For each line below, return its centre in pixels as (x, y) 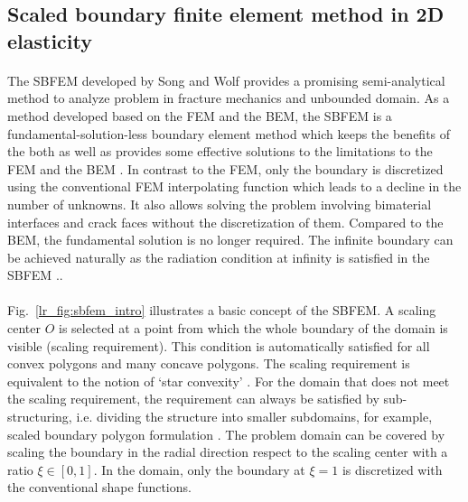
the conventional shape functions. (99, 487)
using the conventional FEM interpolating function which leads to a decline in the (234, 186)
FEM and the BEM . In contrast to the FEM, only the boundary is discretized (225, 168)
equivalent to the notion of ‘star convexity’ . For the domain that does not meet (229, 381)
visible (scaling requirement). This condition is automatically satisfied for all (219, 345)
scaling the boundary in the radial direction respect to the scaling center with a (228, 452)
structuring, (40, 417)
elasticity (50, 40)
